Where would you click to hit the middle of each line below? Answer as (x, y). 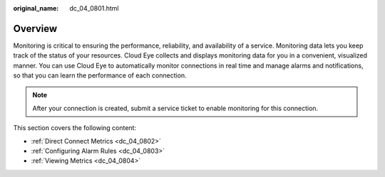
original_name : (36, 8)
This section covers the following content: (75, 128)
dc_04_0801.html (94, 8)
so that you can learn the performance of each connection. (100, 75)
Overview (35, 28)
